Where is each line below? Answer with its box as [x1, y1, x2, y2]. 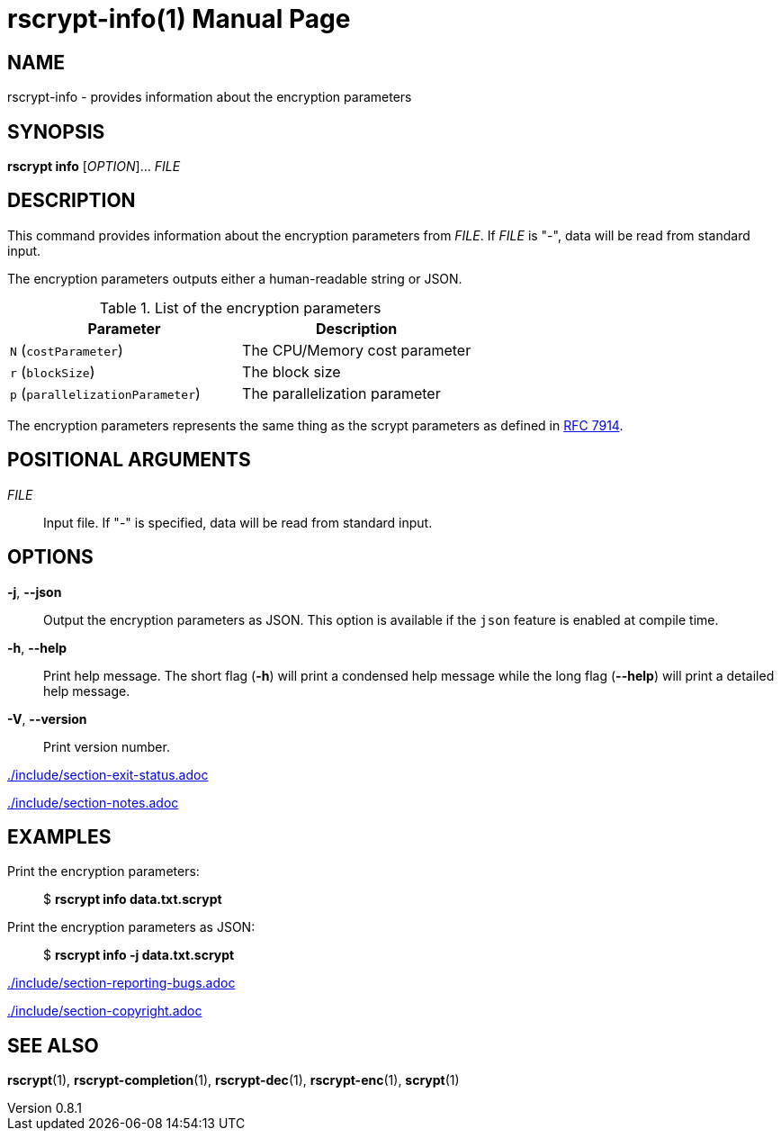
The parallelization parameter [242, 384, 441, 402]
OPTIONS [7, 546, 94, 569]
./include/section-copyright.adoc [7, 1003, 202, 1019]
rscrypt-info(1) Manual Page [7, 4, 351, 34]
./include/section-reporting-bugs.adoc [7, 975, 236, 991]
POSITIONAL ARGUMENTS [7, 448, 251, 472]
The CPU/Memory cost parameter [242, 340, 471, 359]
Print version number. [43, 738, 170, 754]
